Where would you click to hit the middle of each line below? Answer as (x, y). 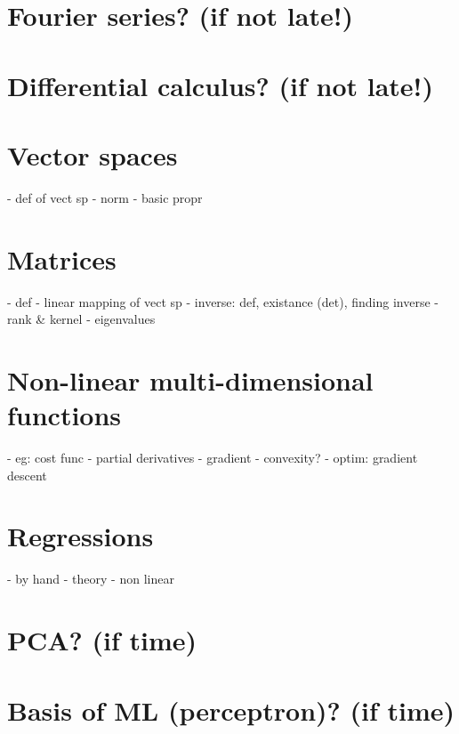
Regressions (81, 536)
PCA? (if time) (102, 640)
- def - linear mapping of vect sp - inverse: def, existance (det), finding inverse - (223, 301)
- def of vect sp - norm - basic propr (105, 197)
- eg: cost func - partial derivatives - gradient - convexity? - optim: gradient (213, 458)
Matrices (62, 258)
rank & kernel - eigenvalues (81, 319)
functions (64, 415)
